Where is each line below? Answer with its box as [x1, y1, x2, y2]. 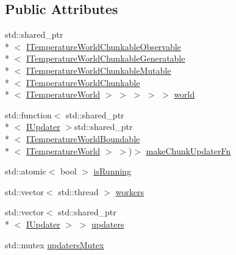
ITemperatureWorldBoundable [26, 132, 140, 145]
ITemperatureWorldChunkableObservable [26, 40, 181, 52]
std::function [5, 108, 52, 121]
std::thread [58, 185, 99, 198]
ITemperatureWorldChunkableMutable [26, 63, 171, 76]
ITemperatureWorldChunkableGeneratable [26, 52, 185, 65]
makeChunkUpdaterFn [146, 144, 231, 157]
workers [115, 185, 144, 198]
